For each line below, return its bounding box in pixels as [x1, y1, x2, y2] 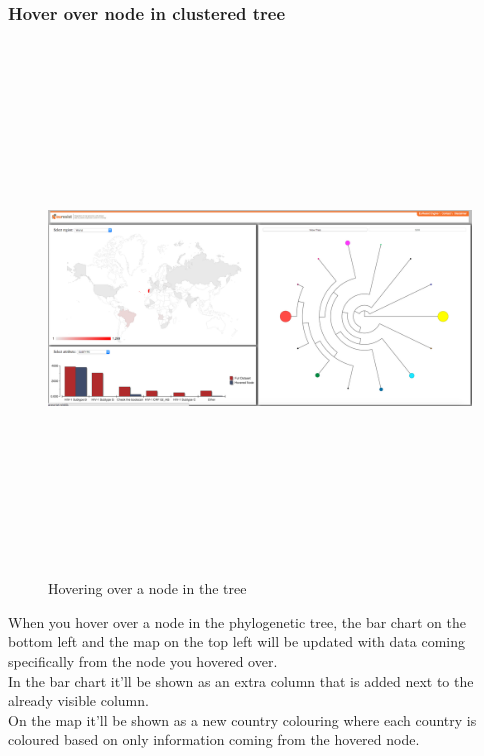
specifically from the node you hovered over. [8, 650, 278, 671]
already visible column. [8, 690, 149, 711]
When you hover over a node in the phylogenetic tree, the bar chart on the [8, 611, 466, 632]
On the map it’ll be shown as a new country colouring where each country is [8, 709, 477, 730]
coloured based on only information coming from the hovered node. [8, 729, 420, 750]
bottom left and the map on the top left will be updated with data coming [8, 631, 465, 652]
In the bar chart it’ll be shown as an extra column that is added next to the [8, 670, 474, 691]
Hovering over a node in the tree [48, 578, 247, 599]
